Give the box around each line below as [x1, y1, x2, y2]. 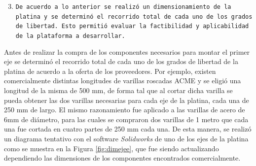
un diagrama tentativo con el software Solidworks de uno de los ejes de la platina [4, 133, 249, 143]
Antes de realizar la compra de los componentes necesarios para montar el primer [4, 46, 250, 57]
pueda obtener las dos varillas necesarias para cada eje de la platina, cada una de [4, 95, 249, 105]
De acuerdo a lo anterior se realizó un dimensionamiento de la [15, 3, 231, 10]
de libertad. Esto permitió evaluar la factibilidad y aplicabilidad [15, 23, 249, 30]
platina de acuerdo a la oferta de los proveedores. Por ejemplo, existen [4, 66, 216, 76]
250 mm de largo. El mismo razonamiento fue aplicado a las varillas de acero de [4, 104, 245, 115]
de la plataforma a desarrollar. [15, 32, 125, 39]
